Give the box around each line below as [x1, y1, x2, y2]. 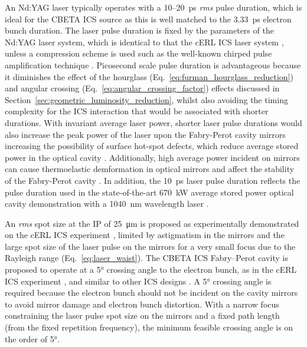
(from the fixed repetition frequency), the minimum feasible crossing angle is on [5, 321, 293, 333]
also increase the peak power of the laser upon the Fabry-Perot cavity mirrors [5, 128, 286, 140]
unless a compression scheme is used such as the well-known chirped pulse [5, 47, 272, 60]
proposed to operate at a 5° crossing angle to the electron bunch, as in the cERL [5, 263, 297, 276]
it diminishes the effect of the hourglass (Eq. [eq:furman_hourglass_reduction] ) [5, 70, 293, 82]
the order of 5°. [5, 332, 60, 345]
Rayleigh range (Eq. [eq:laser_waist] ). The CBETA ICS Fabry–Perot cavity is [5, 252, 288, 264]
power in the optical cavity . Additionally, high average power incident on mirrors [5, 151, 300, 163]
